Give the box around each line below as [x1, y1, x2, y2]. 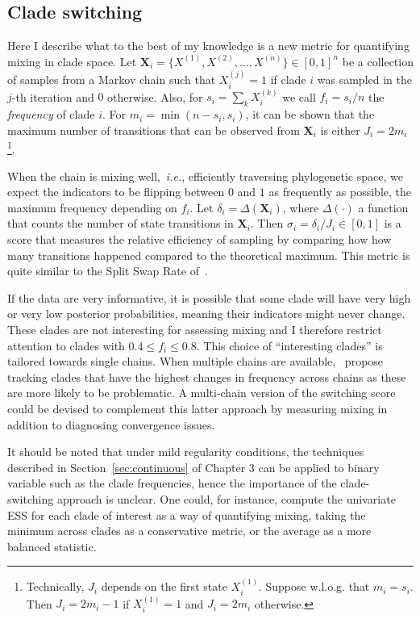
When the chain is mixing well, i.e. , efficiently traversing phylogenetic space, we [7, 167, 403, 184]
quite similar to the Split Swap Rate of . [7, 262, 208, 279]
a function [358, 199, 409, 215]
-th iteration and [11, 88, 94, 105]
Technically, [26, 578, 85, 595]
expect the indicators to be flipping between [7, 183, 225, 200]
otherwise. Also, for [107, 88, 203, 105]
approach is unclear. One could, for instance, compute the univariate [56, 490, 396, 507]
